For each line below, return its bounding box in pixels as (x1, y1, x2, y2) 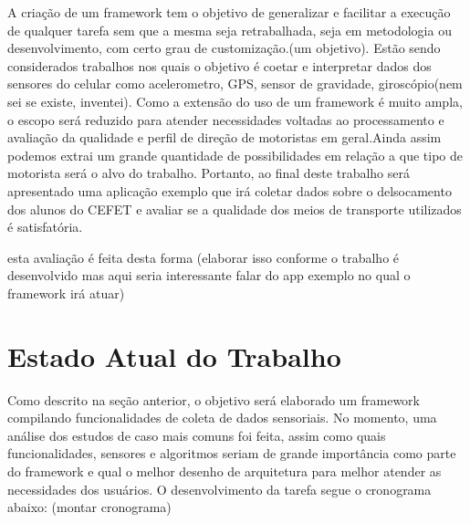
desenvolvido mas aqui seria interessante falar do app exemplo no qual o (7, 266, 411, 285)
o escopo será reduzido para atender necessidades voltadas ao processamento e (7, 110, 444, 129)
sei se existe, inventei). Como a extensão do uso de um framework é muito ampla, (7, 91, 463, 110)
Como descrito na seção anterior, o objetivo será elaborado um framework (7, 390, 420, 409)
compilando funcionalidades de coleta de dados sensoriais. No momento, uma (7, 408, 437, 427)
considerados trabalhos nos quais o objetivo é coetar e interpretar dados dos (7, 56, 432, 75)
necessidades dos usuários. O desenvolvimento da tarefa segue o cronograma (7, 479, 432, 498)
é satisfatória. (7, 217, 83, 236)
